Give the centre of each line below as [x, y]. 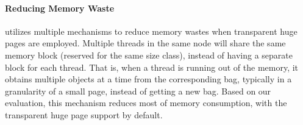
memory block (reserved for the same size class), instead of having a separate [149, 55]
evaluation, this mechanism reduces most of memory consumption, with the [146, 103]
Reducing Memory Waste [60, 8]
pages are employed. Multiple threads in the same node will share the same [145, 43]
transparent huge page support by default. [84, 114]
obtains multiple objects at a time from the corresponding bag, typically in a [148, 79]
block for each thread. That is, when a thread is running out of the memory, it [152, 67]
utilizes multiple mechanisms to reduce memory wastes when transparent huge [151, 31]
